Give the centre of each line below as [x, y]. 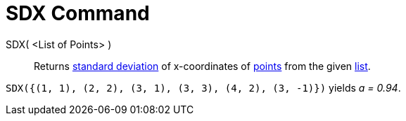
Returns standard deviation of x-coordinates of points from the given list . [202, 66]
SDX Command [78, 13]
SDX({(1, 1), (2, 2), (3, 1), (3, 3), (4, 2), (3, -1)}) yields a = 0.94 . [203, 87]
